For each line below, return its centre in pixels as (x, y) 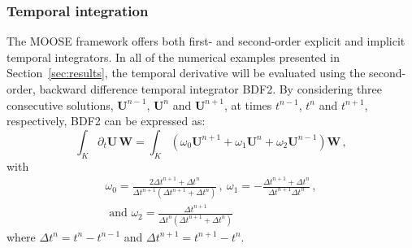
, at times (248, 104)
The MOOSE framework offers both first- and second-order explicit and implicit (206, 41)
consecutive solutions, (60, 104)
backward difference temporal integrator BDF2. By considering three (211, 89)
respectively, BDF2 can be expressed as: (106, 121)
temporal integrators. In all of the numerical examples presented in (173, 57)
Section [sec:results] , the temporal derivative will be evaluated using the (186, 73)
